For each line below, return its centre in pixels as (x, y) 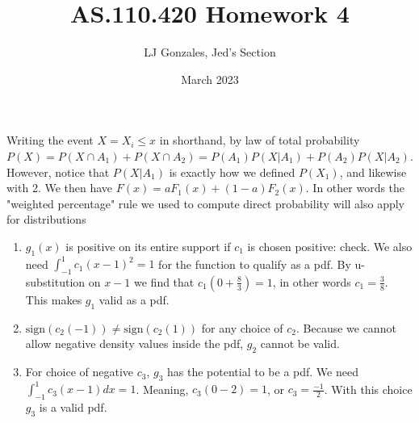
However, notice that (58, 172)
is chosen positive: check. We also (330, 246)
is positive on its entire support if (148, 246)
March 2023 (210, 79)
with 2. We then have (60, 188)
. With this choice (368, 389)
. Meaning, (162, 389)
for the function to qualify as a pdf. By (255, 264)
